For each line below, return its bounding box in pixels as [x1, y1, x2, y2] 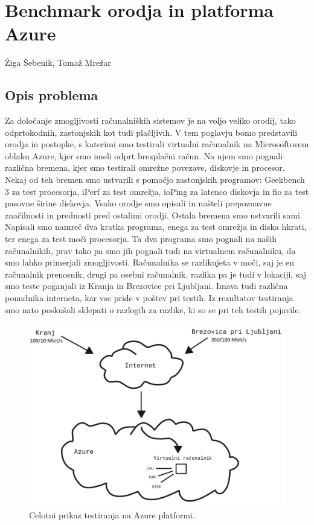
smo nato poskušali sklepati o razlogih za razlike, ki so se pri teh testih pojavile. [5, 303, 301, 316]
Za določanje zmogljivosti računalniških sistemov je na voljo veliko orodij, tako [5, 114, 296, 127]
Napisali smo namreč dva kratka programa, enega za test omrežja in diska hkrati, [5, 220, 307, 233]
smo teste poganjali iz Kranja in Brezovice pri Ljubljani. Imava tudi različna [5, 279, 288, 292]
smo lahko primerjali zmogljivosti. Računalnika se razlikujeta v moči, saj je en [5, 256, 294, 269]
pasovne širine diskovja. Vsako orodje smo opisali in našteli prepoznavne [5, 197, 272, 209]
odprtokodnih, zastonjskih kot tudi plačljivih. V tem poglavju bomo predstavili [5, 126, 298, 138]
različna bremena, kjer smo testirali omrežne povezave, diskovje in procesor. [5, 161, 285, 174]
